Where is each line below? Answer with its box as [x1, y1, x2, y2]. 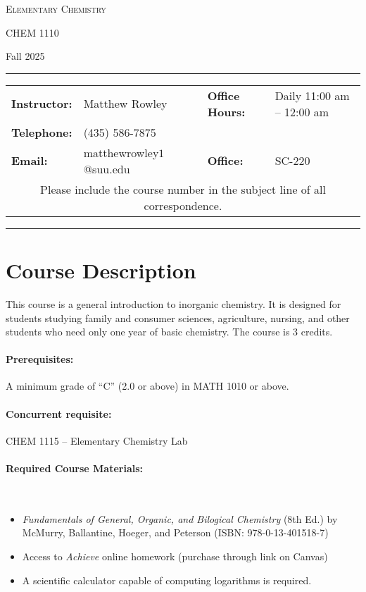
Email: [11, 152, 48, 169]
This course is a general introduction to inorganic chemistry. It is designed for [6, 296, 341, 311]
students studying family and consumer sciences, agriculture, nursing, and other [6, 310, 350, 325]
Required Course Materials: [6, 461, 144, 476]
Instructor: [11, 95, 72, 112]
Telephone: [11, 123, 72, 140]
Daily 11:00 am [274, 87, 350, 104]
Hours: [207, 103, 246, 120]
